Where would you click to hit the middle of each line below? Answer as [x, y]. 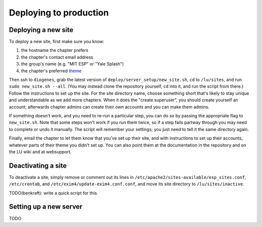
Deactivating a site [38, 166]
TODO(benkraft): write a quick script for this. [54, 193]
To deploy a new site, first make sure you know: [57, 42]
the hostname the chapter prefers [55, 50]
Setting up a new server [46, 207]
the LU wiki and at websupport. [40, 152]
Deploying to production [59, 13]
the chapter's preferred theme [51, 71]
